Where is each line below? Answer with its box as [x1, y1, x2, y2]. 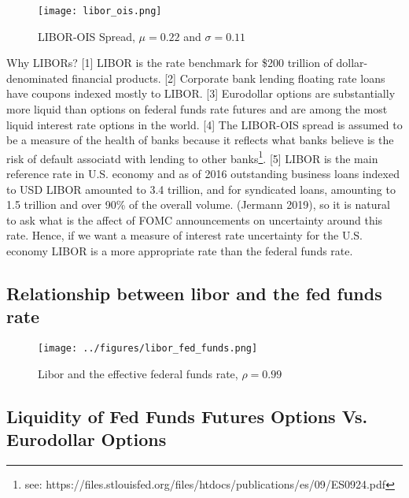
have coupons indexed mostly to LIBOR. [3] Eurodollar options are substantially [6, 85, 396, 102]
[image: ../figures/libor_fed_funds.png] [38, 343, 258, 355]
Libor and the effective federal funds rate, [38, 365, 238, 381]
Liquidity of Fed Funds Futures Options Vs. [6, 403, 368, 428]
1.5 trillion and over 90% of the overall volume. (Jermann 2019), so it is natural [6, 196, 390, 213]
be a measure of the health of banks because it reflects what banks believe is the [6, 132, 394, 148]
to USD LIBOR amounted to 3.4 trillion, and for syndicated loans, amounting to [6, 180, 396, 197]
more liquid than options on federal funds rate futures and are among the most [6, 101, 388, 117]
